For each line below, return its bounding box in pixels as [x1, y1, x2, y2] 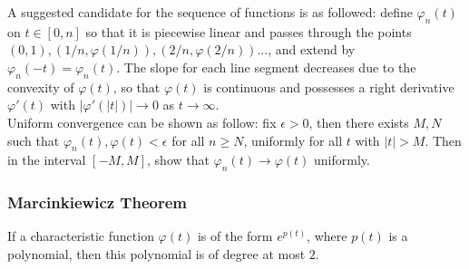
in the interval [7, 150, 86, 169]
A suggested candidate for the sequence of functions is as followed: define [7, 3, 413, 21]
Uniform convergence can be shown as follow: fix [7, 112, 277, 131]
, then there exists [308, 112, 409, 131]
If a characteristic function [7, 226, 154, 245]
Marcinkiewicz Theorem [7, 191, 187, 214]
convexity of [7, 77, 74, 96]
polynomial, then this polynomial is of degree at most [7, 244, 306, 263]
